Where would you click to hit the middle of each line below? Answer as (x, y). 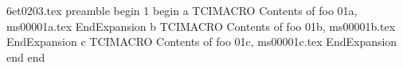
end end (26, 57)
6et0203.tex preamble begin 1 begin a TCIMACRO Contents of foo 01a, (182, 10)
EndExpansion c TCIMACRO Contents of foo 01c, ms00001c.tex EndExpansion (202, 42)
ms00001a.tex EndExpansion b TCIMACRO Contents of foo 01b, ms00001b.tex (201, 26)
